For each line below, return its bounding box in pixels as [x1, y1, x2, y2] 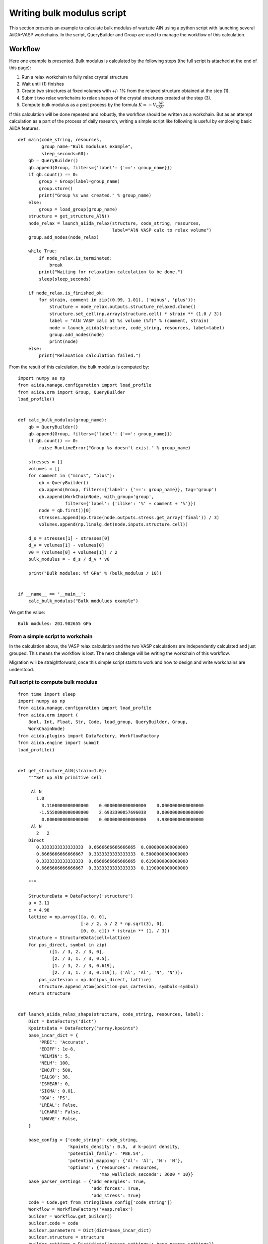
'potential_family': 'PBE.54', [67, 1151, 144, 1156]
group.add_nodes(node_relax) [28, 234, 99, 240]
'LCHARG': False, [39, 1109, 81, 1115]
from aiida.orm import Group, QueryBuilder [18, 389, 126, 395]
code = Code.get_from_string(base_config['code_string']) [28, 1200, 173, 1205]
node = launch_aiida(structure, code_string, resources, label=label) [49, 325, 225, 330]
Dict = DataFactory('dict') [28, 1018, 97, 1024]
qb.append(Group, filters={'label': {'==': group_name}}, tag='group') [39, 487, 217, 493]
